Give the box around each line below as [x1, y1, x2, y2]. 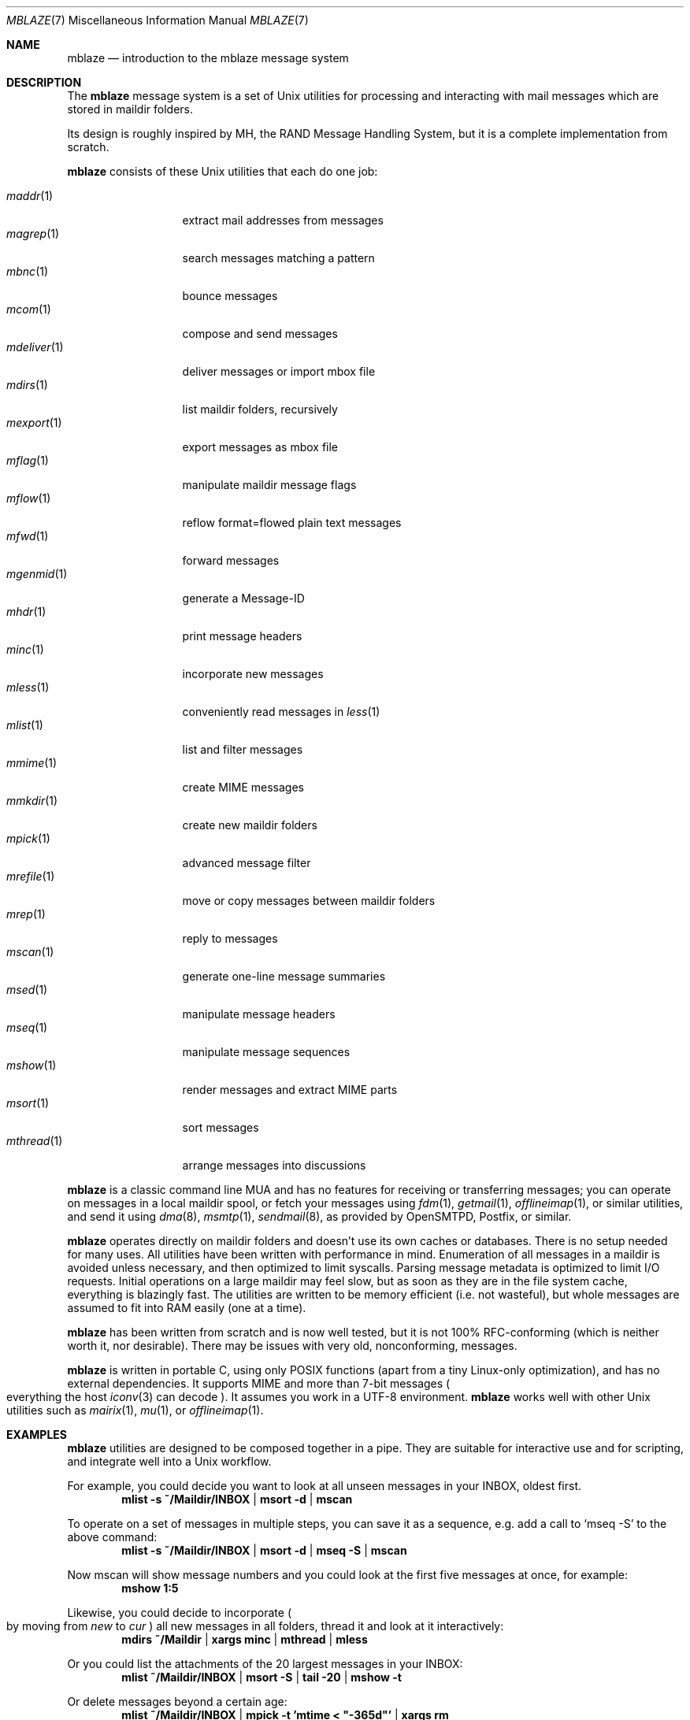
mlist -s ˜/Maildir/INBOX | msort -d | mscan [121, 1492, 353, 1506]
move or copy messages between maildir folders [182, 894, 436, 907]
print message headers [182, 629, 302, 643]
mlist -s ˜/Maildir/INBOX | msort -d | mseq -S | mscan [121, 1544, 407, 1557]
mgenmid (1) [6, 567, 68, 580]
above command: [67, 1530, 158, 1544]
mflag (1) [6, 454, 49, 467]
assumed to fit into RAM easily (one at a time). [67, 1301, 306, 1314]
